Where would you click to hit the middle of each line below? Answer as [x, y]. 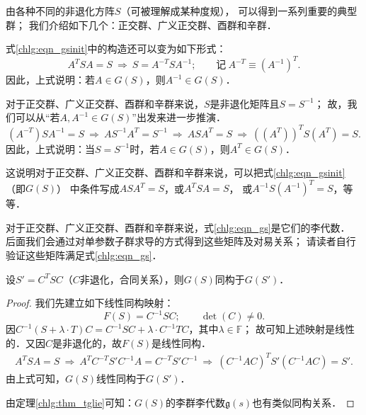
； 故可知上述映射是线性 [298, 329]
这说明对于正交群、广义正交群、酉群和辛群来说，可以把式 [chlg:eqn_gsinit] [176, 172]
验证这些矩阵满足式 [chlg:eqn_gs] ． [84, 255]
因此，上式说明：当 [50, 148]
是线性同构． [182, 342]
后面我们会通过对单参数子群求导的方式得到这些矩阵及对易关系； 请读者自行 [181, 241]
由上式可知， [35, 379]
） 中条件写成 [88, 188]
